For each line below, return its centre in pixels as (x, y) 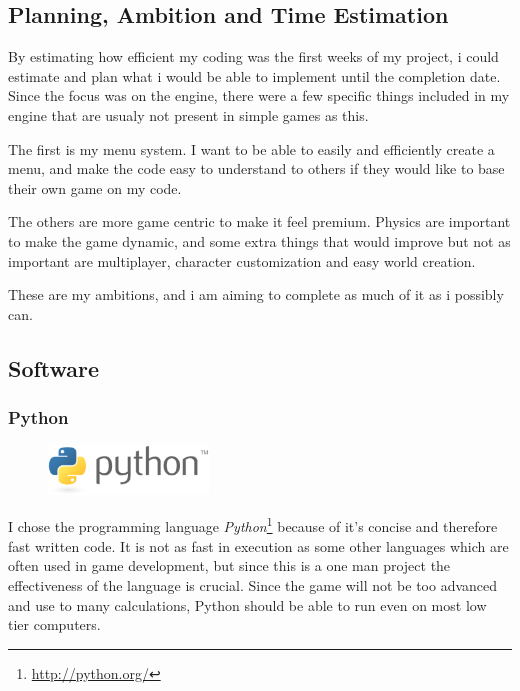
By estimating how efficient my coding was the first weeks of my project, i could (253, 56)
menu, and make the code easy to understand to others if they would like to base (256, 168)
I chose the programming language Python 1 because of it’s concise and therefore (253, 525)
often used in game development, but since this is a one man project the (229, 565)
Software (54, 367)
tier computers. (54, 624)
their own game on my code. (95, 187)
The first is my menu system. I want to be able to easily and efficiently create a (251, 148)
